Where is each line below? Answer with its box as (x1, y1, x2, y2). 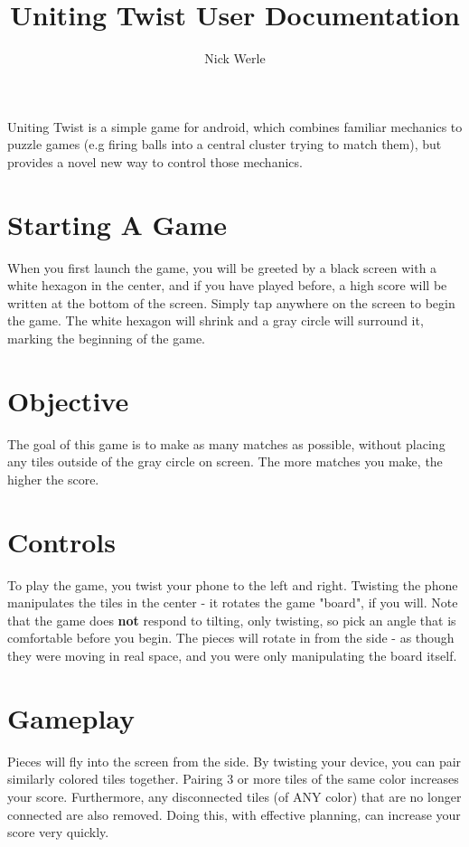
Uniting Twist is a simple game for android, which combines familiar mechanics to (7, 117, 463, 136)
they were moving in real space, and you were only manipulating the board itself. (7, 646, 457, 664)
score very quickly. (7, 823, 109, 842)
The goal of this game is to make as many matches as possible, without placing (7, 434, 446, 453)
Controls (7, 522, 116, 560)
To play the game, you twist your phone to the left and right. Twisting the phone (7, 575, 458, 594)
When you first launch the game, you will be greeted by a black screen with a (7, 258, 437, 277)
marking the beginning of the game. (7, 329, 206, 347)
